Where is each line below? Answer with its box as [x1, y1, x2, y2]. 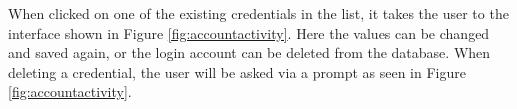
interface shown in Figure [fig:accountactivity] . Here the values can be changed [8, 22, 490, 43]
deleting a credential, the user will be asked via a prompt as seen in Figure [8, 61, 466, 82]
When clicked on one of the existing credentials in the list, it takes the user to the [8, 3, 509, 23]
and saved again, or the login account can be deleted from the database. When [8, 42, 491, 63]
